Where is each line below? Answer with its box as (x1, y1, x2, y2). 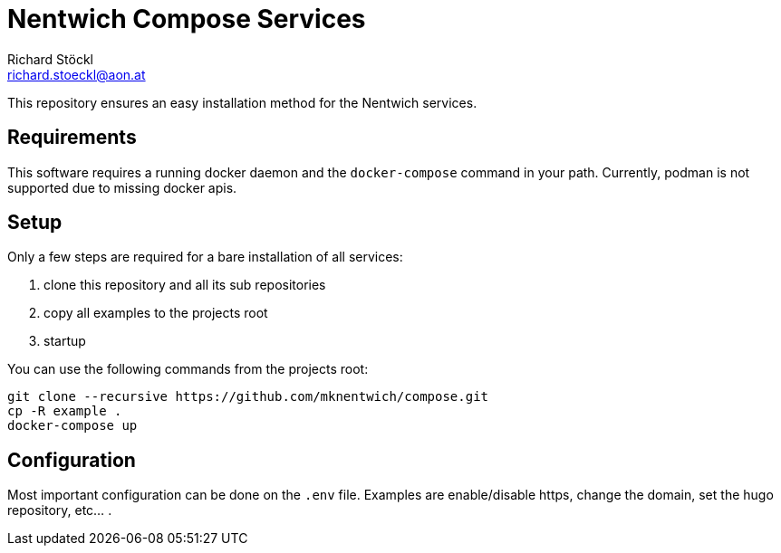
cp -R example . (7, 404, 122, 419)
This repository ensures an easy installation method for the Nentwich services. (7, 94, 477, 110)
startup (43, 333, 86, 349)
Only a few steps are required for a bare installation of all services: (7, 249, 403, 265)
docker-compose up (7, 418, 138, 434)
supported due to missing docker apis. (7, 179, 237, 195)
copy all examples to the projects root (43, 305, 268, 321)
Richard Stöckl (7, 51, 93, 67)
